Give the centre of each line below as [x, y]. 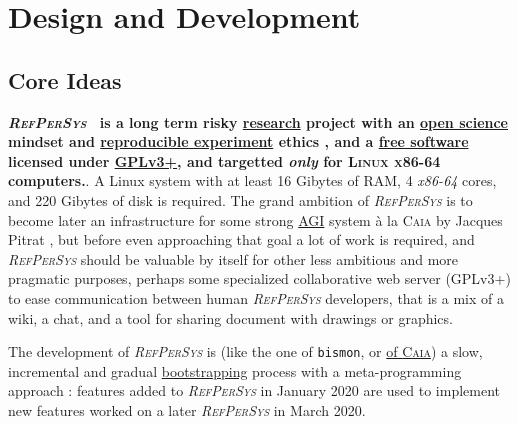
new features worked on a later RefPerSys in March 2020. [187, 409]
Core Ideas [65, 79]
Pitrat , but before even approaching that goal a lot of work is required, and [241, 239]
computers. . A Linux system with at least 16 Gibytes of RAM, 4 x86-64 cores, [252, 180]
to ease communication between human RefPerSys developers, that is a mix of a [256, 297]
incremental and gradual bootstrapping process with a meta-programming [235, 370]
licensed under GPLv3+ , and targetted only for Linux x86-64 [224, 160]
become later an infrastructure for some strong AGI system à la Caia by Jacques [255, 219]
